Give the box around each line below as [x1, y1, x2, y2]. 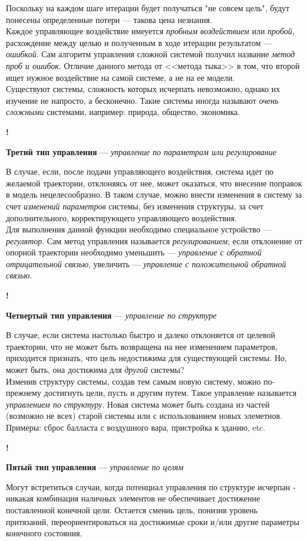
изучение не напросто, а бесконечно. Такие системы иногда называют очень [6, 94, 279, 106]
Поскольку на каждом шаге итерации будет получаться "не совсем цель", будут [6, 2, 290, 14]
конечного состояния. [6, 527, 82, 539]
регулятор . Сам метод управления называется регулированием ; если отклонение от [6, 234, 302, 247]
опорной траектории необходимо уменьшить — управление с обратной [6, 246, 262, 258]
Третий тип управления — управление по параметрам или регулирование [6, 145, 276, 158]
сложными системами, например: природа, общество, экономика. [6, 106, 240, 118]
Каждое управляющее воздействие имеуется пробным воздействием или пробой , [6, 25, 295, 37]
